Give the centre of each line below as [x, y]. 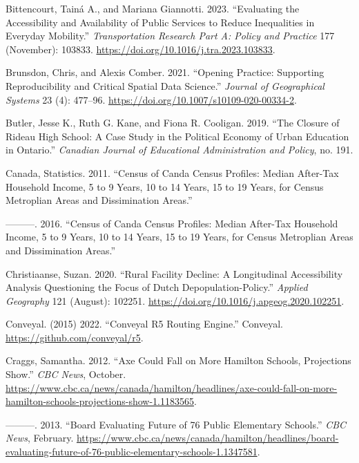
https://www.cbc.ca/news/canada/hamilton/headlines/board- [207, 438]
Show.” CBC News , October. [66, 374]
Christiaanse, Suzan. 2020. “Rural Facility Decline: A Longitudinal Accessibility [174, 273]
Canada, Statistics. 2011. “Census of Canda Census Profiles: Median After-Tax [172, 172]
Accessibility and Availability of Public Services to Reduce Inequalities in [160, 22]
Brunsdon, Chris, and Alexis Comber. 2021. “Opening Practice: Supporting [165, 72]
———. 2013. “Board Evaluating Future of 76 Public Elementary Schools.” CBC [176, 424]
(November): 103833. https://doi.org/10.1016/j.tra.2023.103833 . [140, 49]
